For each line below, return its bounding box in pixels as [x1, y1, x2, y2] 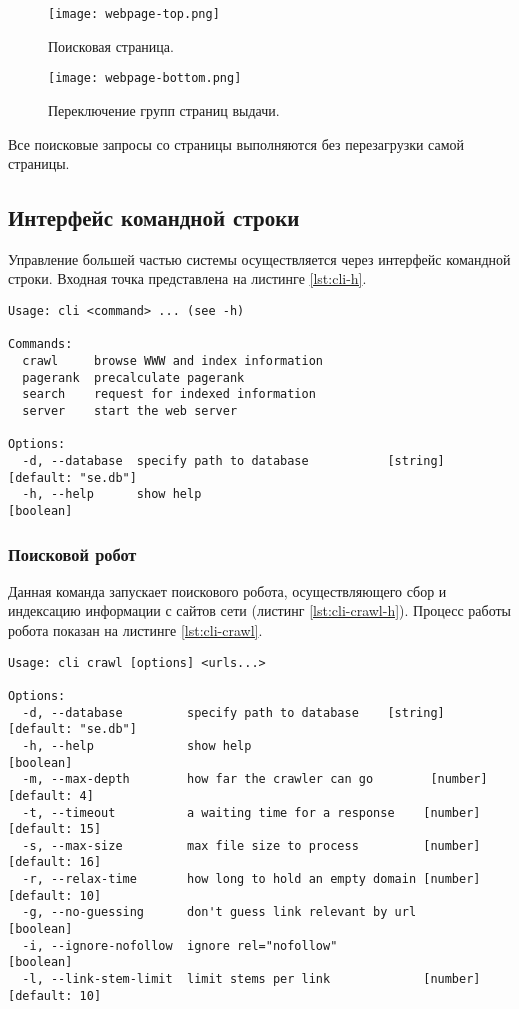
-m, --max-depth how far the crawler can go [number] [22, 772, 488, 787]
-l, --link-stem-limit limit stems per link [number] [22, 972, 481, 987]
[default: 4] [8, 788, 94, 803]
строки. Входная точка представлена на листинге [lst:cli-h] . [8, 268, 367, 289]
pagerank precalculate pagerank [22, 370, 245, 385]
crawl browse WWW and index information [22, 354, 323, 369]
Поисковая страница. [48, 35, 174, 56]
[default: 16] [8, 855, 102, 870]
